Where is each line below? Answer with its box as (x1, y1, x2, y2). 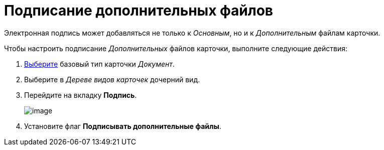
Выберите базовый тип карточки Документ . (24, 59, 175, 68)
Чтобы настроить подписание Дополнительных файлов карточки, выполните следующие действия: (4, 44, 347, 53)
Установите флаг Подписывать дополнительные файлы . (24, 121, 221, 130)
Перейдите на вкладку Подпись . (24, 90, 137, 99)
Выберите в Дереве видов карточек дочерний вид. (24, 75, 200, 84)
